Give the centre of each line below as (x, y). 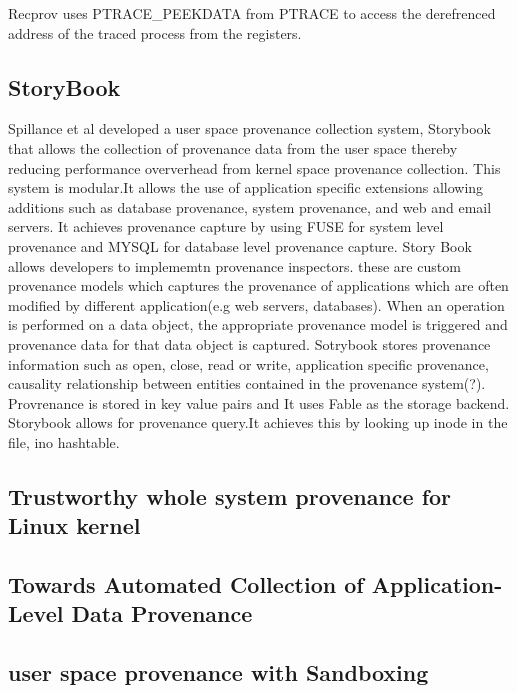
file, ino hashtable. (64, 441)
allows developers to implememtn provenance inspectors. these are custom (234, 265)
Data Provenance (162, 613)
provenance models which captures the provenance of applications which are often (258, 285)
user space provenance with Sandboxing (218, 672)
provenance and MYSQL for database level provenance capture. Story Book (240, 245)
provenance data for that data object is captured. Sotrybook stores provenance (249, 343)
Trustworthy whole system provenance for (230, 495)
